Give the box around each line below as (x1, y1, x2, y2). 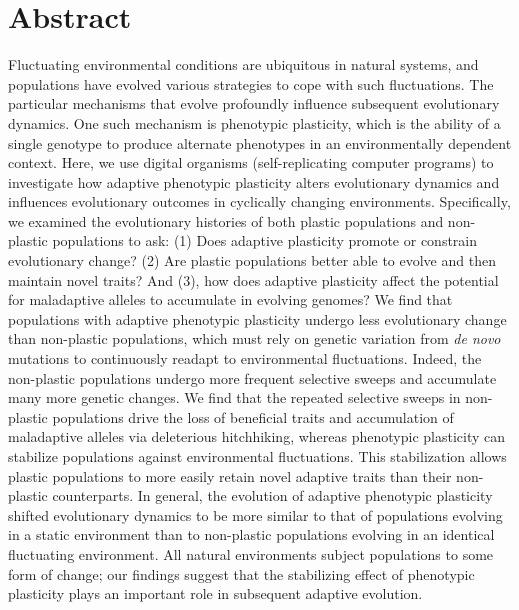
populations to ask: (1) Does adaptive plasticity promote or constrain (52, 230, 478, 251)
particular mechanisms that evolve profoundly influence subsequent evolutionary (8, 93, 500, 114)
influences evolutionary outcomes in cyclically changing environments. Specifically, (8, 191, 511, 212)
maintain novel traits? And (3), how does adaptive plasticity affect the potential (8, 269, 499, 290)
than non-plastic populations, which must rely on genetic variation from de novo (8, 328, 501, 349)
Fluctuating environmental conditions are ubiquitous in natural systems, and (8, 54, 479, 75)
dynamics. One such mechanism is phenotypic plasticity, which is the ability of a (8, 112, 501, 133)
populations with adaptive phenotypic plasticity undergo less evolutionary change (8, 308, 507, 329)
